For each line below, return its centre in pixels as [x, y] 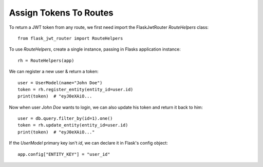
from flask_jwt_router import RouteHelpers [70, 38]
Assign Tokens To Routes [61, 13]
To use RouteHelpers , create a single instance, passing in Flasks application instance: [95, 49]
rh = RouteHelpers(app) [46, 60]
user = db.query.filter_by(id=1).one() [65, 119]
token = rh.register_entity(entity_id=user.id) [75, 89]
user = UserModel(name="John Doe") [60, 83]
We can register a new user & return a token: [54, 72]
